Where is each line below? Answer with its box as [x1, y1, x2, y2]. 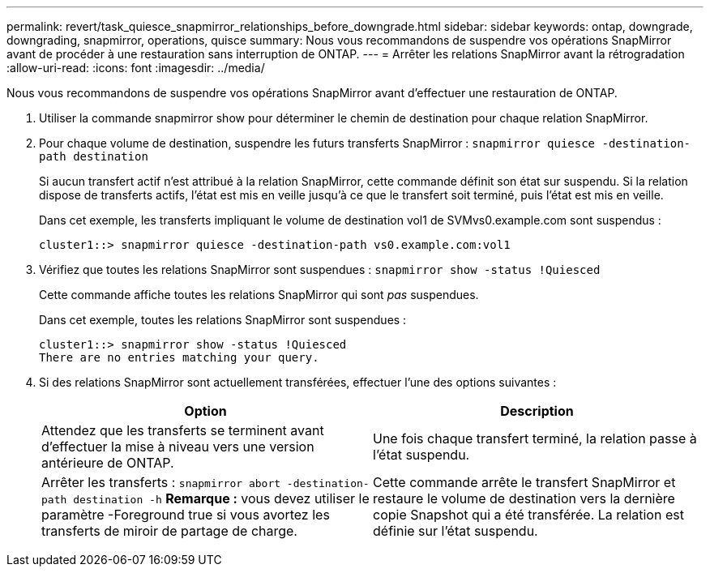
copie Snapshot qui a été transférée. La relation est [373, 507, 684, 523]
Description [500, 403, 574, 419]
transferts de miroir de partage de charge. [41, 523, 297, 539]
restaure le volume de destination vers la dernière [373, 490, 675, 507]
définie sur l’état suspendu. [373, 523, 538, 539]
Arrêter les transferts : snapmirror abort [41, 474, 281, 490]
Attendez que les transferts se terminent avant [41, 422, 324, 438]
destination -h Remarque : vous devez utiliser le [73, 490, 370, 507]
